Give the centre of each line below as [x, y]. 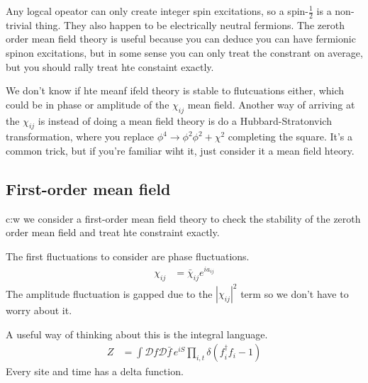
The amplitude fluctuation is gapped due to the [109, 293]
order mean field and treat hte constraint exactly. [113, 232]
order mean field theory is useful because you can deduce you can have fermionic [181, 39]
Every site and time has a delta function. [95, 371]
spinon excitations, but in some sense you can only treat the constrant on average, [184, 53]
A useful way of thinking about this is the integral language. [137, 334]
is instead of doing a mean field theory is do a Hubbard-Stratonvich [185, 120]
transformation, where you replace [80, 137]
